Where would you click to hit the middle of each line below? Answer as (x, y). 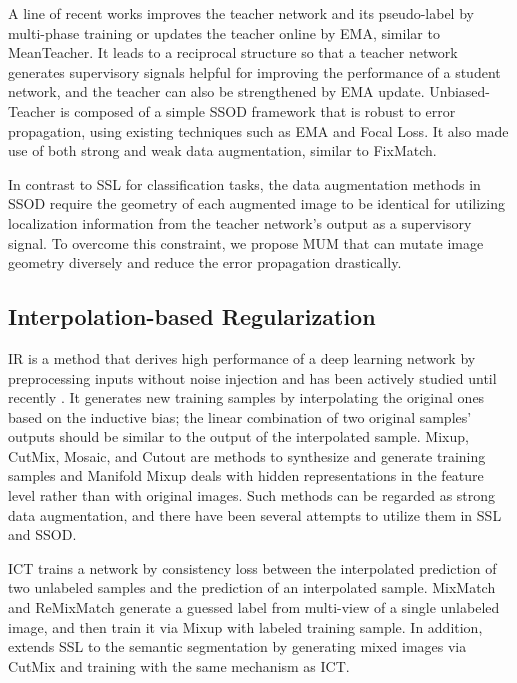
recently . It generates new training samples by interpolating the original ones (246, 397)
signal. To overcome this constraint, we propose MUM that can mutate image (246, 242)
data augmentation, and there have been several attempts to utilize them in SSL (255, 514)
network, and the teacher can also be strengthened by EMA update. (216, 91)
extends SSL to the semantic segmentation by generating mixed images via (237, 646)
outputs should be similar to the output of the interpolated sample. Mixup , (238, 436)
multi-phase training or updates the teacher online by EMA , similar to (224, 32)
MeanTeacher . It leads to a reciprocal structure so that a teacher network (233, 52)
